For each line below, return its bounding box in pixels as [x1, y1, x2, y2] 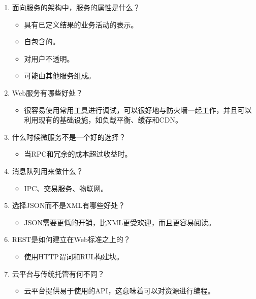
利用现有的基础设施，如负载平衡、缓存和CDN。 [24, 114, 182, 125]
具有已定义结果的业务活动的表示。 [24, 19, 138, 29]
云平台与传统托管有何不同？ [12, 268, 105, 279]
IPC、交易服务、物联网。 [24, 183, 108, 193]
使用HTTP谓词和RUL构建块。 [24, 251, 124, 261]
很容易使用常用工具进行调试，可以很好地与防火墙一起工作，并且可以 [24, 104, 252, 115]
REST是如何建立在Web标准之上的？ [12, 234, 131, 245]
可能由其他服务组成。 [24, 70, 95, 81]
